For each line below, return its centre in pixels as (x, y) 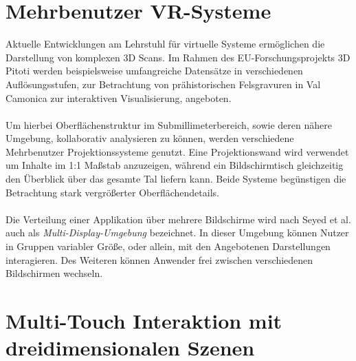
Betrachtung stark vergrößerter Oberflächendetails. (112, 192)
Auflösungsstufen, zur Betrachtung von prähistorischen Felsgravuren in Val (163, 84)
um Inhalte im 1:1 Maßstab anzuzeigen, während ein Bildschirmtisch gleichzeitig (175, 165)
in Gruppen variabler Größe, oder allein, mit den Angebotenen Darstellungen (168, 246)
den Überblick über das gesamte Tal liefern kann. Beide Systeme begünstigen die (176, 179)
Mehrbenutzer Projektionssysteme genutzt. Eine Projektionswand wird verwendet (177, 151)
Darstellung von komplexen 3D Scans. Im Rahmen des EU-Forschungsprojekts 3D (178, 57)
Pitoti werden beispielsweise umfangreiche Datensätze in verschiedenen (154, 71)
